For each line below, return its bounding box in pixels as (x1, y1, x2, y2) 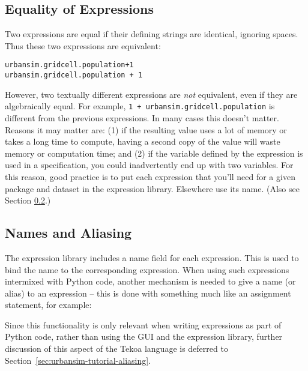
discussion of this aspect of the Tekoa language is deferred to (5, 342, 228, 355)
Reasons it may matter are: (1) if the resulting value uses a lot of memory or (5, 123, 287, 136)
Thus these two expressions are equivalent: (5, 39, 161, 52)
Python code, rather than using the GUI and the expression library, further (5, 330, 283, 343)
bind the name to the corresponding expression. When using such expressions (5, 263, 289, 276)
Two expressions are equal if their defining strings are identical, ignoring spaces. (5, 28, 298, 40)
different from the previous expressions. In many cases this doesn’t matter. (5, 111, 279, 124)
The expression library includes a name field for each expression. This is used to (5, 251, 299, 264)
